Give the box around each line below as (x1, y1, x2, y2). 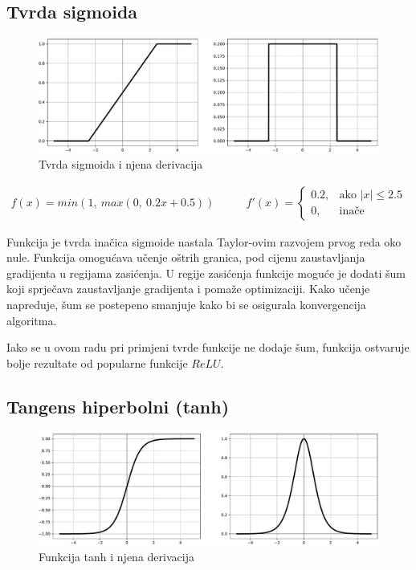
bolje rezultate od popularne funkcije (6, 354, 188, 371)
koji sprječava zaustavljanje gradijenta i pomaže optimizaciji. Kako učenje (6, 280, 370, 297)
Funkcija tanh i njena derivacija (39, 548, 194, 565)
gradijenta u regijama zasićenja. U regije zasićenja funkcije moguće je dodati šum (6, 264, 406, 281)
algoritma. (6, 311, 57, 328)
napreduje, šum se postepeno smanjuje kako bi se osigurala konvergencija (6, 296, 366, 313)
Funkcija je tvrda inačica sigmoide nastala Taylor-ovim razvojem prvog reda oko (6, 233, 402, 250)
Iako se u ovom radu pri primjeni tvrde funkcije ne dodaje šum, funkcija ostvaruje (6, 339, 410, 356)
